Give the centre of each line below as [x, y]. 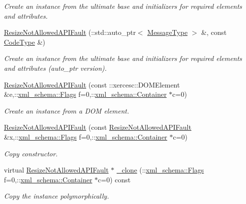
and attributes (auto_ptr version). [55, 68]
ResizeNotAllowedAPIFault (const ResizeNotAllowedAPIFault [98, 127]
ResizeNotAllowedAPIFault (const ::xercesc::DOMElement [92, 84]
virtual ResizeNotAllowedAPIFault [56, 170]
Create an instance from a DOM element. [67, 110]
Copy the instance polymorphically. [57, 196]
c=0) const [114, 179]
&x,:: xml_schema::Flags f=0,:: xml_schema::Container [86, 136]
